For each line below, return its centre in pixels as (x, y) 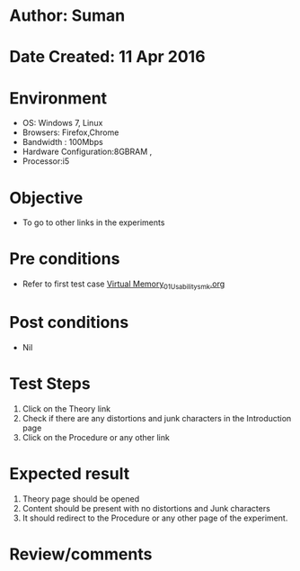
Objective (46, 198)
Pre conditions (65, 259)
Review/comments (81, 554)
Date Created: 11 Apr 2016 (107, 57)
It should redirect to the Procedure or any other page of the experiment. (155, 518)
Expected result (70, 474)
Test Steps (50, 384)
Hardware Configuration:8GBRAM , (87, 152)
